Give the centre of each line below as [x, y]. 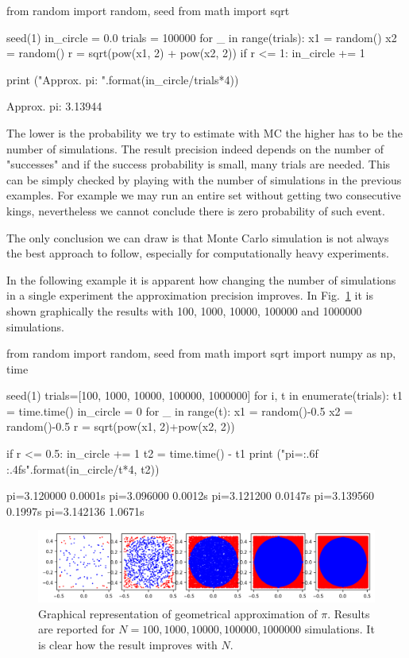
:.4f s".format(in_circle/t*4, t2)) [83, 468]
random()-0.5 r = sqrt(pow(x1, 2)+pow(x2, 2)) [121, 426]
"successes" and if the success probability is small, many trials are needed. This [199, 164]
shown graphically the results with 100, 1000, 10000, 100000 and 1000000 [184, 310]
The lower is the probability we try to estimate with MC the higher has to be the [204, 132]
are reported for [77, 629]
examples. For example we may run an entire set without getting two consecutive [204, 195]
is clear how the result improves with [128, 644]
